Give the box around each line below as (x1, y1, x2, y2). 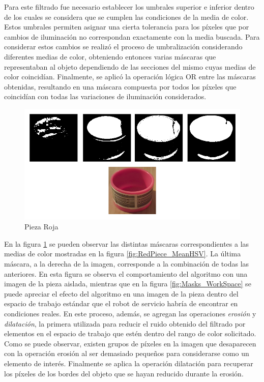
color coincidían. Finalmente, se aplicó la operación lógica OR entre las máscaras (4, 71, 256, 82)
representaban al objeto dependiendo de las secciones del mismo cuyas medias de (4, 61, 256, 72)
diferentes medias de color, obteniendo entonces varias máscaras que (4, 51, 216, 62)
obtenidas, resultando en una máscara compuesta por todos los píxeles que (4, 81, 237, 92)
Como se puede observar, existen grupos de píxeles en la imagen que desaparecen (4, 338, 256, 348)
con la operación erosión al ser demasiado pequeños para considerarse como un (4, 348, 249, 359)
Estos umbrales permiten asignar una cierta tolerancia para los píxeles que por (4, 21, 249, 32)
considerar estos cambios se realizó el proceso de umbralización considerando (4, 41, 243, 52)
